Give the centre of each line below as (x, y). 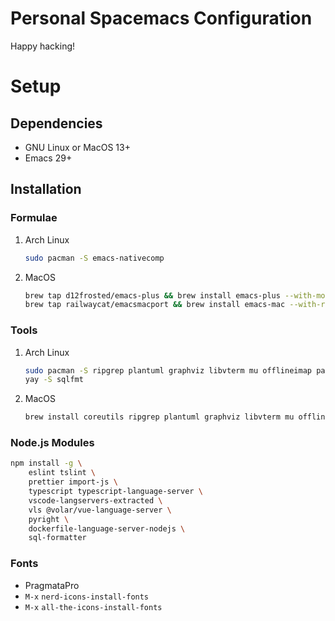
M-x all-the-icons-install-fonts (93, 607)
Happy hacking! (43, 46)
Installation (46, 189)
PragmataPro (52, 585)
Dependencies (56, 123)
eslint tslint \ (62, 473)
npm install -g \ (46, 463)
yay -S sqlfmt (54, 380)
